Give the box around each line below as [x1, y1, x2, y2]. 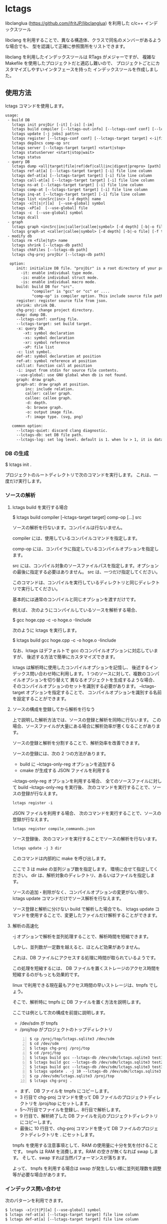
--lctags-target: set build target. [16, 322, 92, 327]
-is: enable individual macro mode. [20, 280, 97, 285]
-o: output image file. [25, 409, 75, 414]
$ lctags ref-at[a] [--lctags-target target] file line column [5, 1212, 139, 1218]
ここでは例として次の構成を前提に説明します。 [12, 1010, 108, 1016]
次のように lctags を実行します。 [12, 627, 80, 633]
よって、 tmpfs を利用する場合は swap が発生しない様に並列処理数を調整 [12, 1166, 162, 1172]
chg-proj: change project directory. [16, 308, 94, 313]
